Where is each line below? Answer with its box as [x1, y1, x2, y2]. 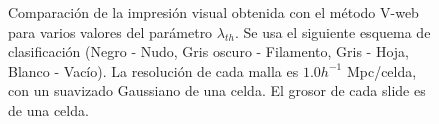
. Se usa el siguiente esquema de [234, 21, 431, 42]
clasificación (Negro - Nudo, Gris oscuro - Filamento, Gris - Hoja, [8, 41, 410, 62]
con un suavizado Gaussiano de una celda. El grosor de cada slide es [8, 80, 426, 101]
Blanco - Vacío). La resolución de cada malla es [8, 60, 299, 81]
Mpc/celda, [346, 60, 417, 81]
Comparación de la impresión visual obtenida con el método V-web [8, 2, 419, 22]
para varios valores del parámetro [8, 21, 213, 42]
